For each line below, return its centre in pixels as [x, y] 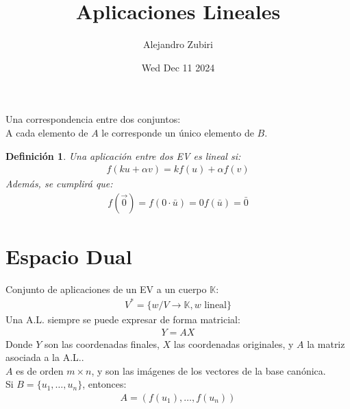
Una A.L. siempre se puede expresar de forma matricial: [123, 319]
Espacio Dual [69, 256]
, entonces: [104, 384]
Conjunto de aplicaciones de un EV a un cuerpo [106, 289]
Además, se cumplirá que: [59, 184]
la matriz [326, 343]
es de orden [40, 370]
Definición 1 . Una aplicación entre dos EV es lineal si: [123, 155]
